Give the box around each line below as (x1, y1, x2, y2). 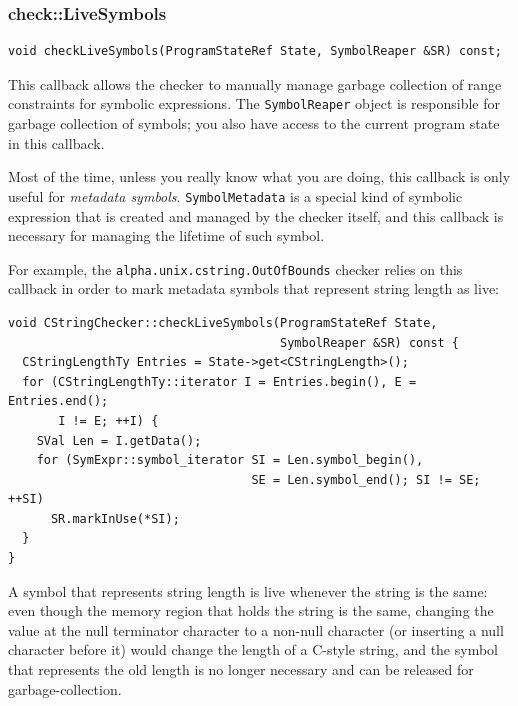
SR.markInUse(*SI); (50, 511, 180, 526)
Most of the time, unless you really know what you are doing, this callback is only (8, 166, 511, 187)
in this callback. (8, 132, 105, 153)
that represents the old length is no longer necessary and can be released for (8, 659, 474, 680)
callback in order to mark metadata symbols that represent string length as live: (8, 278, 499, 299)
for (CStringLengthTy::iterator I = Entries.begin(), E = (22, 374, 417, 389)
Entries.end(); (8, 394, 109, 409)
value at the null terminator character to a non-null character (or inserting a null (8, 619, 504, 640)
